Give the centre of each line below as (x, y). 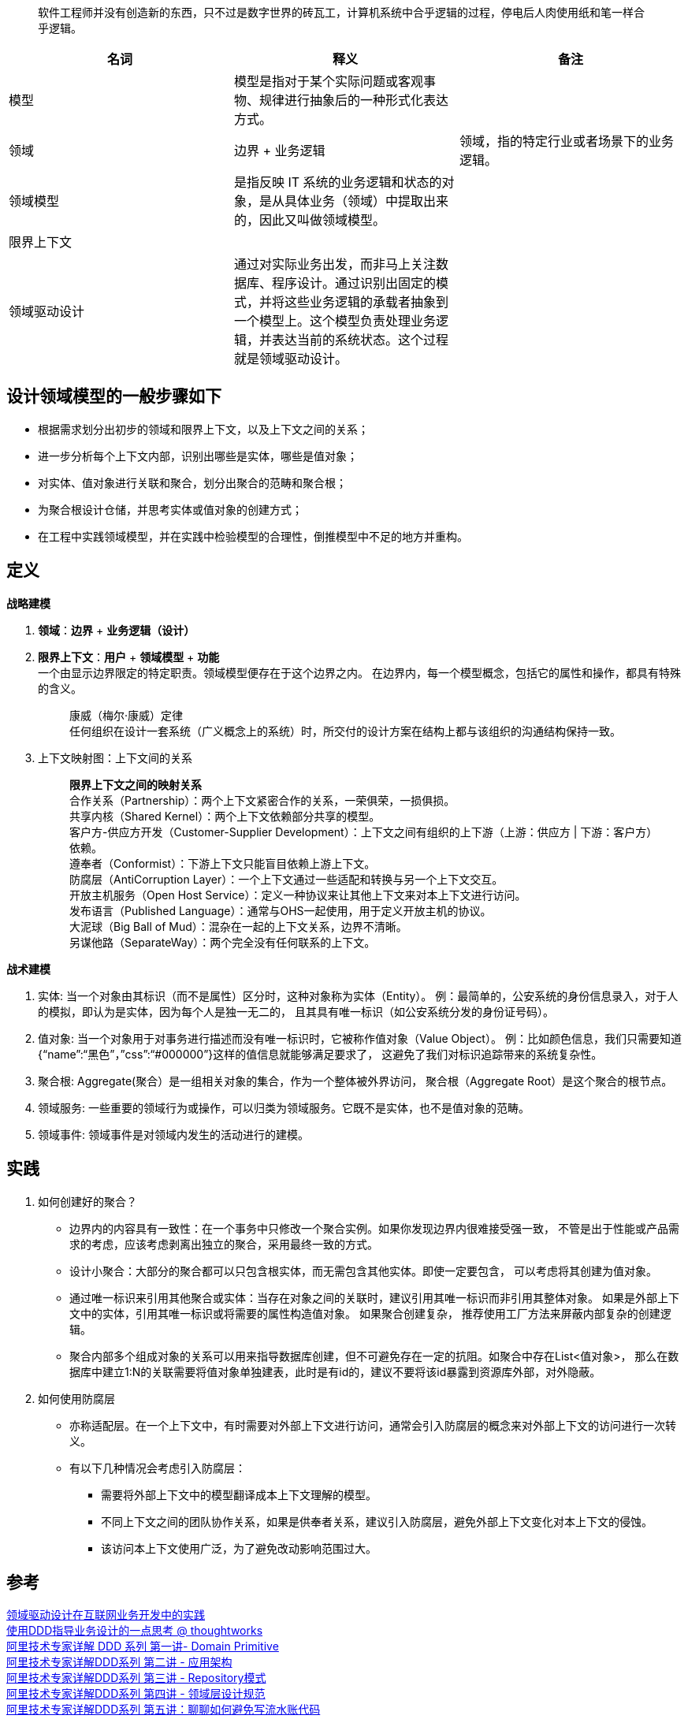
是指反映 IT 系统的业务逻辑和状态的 (338, 182)
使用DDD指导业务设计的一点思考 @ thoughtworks (135, 1631)
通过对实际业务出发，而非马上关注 (335, 264)
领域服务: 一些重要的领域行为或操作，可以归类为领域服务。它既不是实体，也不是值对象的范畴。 (284, 1107)
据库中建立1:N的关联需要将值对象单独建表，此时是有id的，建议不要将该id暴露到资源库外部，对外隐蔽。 (335, 1371)
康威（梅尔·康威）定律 (126, 715)
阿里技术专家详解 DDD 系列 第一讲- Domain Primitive (143, 1646)
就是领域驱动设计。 (290, 359)
